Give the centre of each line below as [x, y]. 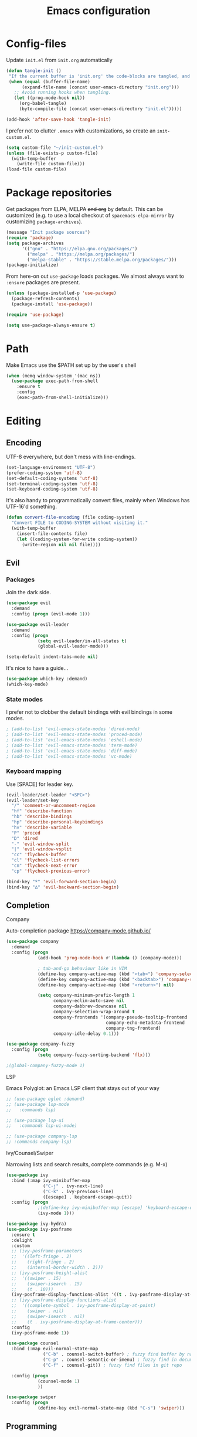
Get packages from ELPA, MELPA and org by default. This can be [85, 209]
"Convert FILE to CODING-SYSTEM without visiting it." [80, 523]
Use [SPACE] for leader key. [40, 784]
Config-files [36, 44]
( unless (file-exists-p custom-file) [52, 153]
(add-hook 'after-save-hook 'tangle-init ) [59, 119]
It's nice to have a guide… [37, 668]
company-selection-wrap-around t [94, 1012]
